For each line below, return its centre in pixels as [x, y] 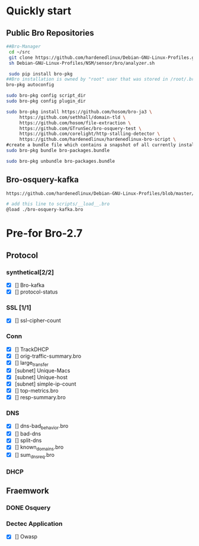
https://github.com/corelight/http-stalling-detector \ [90, 134]
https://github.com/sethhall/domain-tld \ [73, 117]
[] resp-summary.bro [40, 397]
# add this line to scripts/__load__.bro [58, 204]
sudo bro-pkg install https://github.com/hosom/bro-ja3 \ [79, 112]
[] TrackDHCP [32, 349]
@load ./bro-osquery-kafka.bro [45, 210]
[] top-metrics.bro [37, 390]
